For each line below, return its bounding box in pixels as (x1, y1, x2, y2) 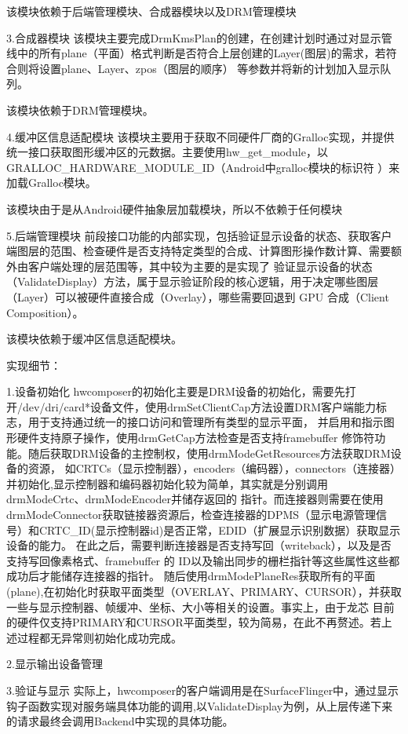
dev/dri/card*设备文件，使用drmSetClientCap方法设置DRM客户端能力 (22, 398, 377, 414)
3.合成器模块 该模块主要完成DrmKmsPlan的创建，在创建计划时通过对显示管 (6, 29, 392, 46)
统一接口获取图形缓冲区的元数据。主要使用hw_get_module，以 (6, 144, 328, 160)
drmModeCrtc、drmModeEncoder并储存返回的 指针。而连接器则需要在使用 (6, 491, 384, 507)
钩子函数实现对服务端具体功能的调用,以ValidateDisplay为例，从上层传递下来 (6, 697, 393, 714)
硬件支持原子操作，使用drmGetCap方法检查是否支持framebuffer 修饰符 (16, 429, 375, 446)
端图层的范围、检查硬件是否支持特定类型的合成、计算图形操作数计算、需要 (6, 243, 391, 259)
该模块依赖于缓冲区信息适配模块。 (6, 330, 182, 347)
